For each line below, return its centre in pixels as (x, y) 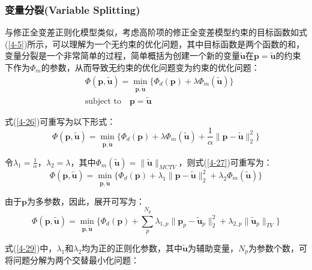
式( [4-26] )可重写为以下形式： (60, 121)
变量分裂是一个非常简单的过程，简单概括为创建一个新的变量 (122, 55)
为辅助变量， (213, 247)
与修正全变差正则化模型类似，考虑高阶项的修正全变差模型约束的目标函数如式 (156, 32)
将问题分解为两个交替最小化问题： (72, 260)
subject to (103, 101)
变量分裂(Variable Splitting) (73, 9)
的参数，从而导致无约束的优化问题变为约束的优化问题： (150, 67)
